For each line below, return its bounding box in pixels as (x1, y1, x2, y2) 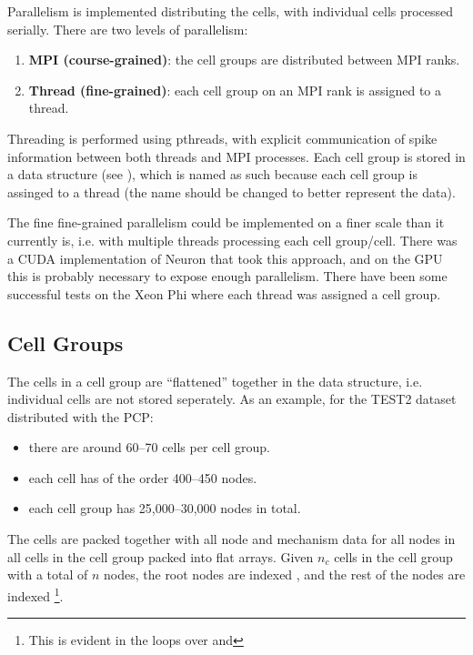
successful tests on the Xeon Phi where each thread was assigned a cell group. (7, 284, 441, 303)
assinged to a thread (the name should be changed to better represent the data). (7, 182, 456, 201)
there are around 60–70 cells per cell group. (28, 438, 270, 457)
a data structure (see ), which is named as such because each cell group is (7, 165, 418, 184)
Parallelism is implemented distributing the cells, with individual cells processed (7, 2, 454, 20)
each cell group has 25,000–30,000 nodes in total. (28, 499, 301, 518)
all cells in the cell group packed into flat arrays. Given (7, 547, 314, 566)
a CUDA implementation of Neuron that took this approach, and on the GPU (7, 248, 443, 267)
